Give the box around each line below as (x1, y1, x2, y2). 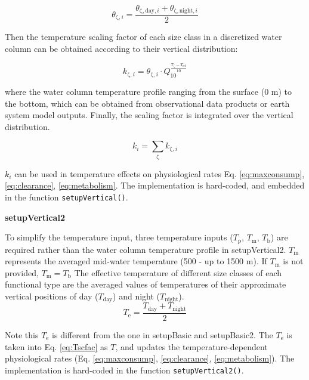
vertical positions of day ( (5, 289, 98, 302)
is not (283, 255, 304, 267)
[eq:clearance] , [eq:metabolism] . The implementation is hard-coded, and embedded (5, 179, 305, 191)
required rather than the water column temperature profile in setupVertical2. (5, 243, 286, 255)
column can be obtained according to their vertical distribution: (5, 42, 238, 55)
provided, (5, 266, 39, 279)
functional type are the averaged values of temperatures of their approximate (5, 278, 286, 291)
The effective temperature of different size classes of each (74, 266, 282, 279)
